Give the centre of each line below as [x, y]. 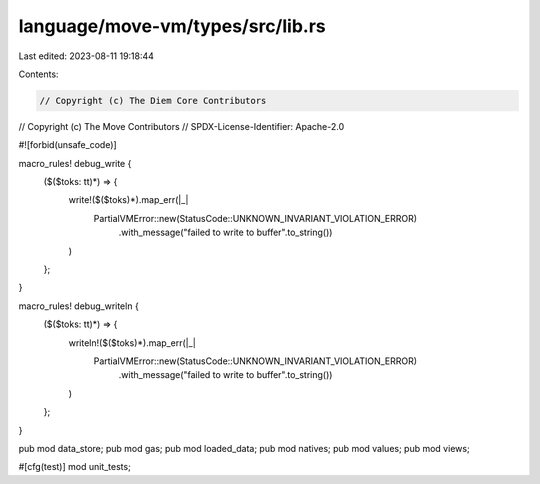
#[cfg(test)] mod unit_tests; [75, 467]
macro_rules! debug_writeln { [78, 306]
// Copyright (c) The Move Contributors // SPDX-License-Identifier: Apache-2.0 [181, 126]
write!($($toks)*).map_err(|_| [128, 200]
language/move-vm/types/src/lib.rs [172, 26]
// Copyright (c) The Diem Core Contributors [153, 100]
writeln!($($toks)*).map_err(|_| [132, 342]
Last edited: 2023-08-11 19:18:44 [86, 56]
